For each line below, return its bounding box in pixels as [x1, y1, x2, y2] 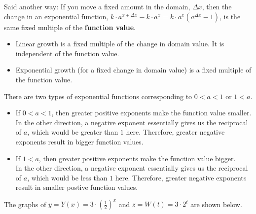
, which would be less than [27, 172, 108, 182]
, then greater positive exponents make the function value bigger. [38, 153, 236, 163]
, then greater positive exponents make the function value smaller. [51, 107, 252, 118]
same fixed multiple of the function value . [4, 22, 136, 32]
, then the [202, 1, 232, 11]
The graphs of [4, 199, 46, 209]
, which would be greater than [27, 127, 118, 137]
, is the [219, 11, 241, 21]
